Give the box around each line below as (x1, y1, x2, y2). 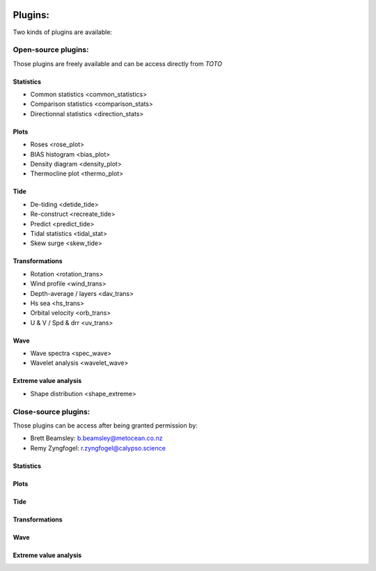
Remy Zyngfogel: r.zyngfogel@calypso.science (30, 444, 166, 452)
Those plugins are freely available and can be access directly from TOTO (13, 59, 223, 68)
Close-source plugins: (13, 407, 91, 416)
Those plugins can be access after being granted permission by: (13, 421, 198, 430)
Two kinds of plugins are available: (13, 28, 113, 36)
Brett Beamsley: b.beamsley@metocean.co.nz (30, 434, 163, 442)
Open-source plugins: (13, 45, 89, 55)
